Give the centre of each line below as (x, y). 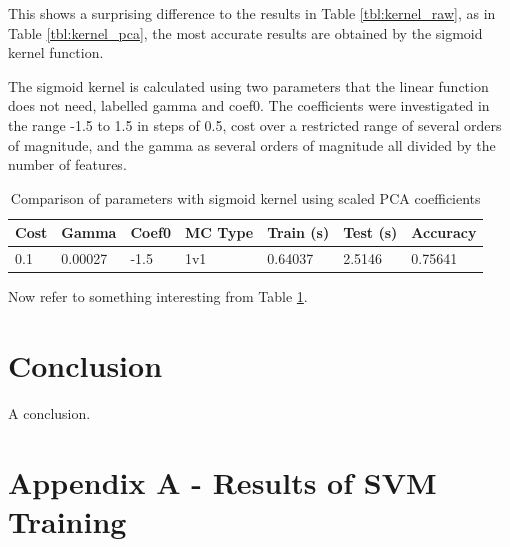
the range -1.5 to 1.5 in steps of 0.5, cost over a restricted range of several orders (255, 124)
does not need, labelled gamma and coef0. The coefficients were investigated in (249, 105)
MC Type (219, 232)
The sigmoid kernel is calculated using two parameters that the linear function (248, 85)
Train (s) (298, 232)
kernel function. (56, 52)
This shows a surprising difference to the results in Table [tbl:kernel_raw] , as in (252, 13)
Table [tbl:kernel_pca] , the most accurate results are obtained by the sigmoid (245, 32)
